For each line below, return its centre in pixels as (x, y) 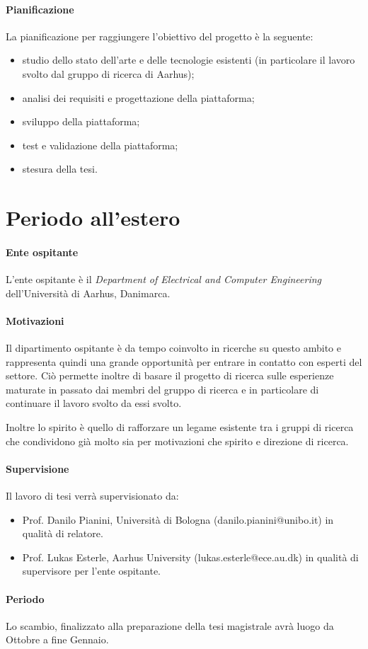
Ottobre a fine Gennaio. (57, 639)
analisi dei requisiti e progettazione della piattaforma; (138, 97)
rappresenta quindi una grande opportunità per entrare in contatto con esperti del (184, 361)
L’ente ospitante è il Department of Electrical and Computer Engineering (164, 279)
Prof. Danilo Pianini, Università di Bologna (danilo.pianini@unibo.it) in (178, 519)
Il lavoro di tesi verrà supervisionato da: (92, 496)
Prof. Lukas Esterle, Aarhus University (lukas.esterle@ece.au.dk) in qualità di (190, 557)
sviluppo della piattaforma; (81, 121)
